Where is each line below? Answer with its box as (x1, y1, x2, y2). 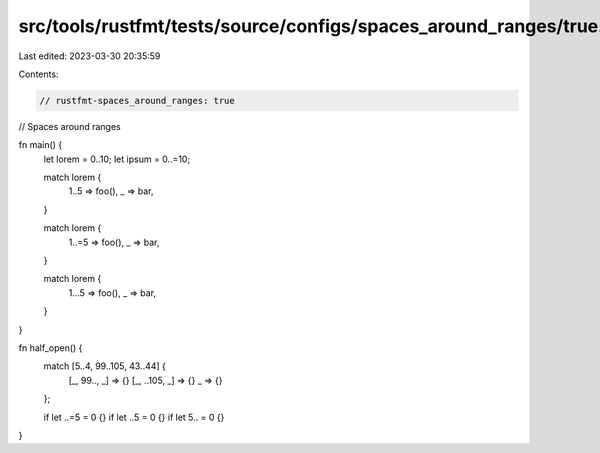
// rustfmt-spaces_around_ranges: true (39, 95, 235, 106)
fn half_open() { (18, 341, 83, 354)
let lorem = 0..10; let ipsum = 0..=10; (43, 153, 191, 165)
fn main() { (18, 139, 63, 151)
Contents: (18, 68, 59, 80)
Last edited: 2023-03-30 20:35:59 (18, 50, 161, 62)
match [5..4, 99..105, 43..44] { (43, 360, 167, 372)
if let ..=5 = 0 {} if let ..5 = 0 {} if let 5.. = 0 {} (43, 411, 225, 423)
